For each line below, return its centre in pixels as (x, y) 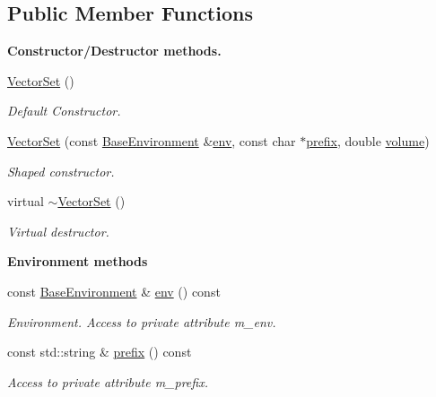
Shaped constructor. (61, 171)
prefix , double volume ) (368, 140)
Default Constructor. (64, 111)
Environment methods (78, 261)
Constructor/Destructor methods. (114, 51)
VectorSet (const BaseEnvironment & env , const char (152, 140)
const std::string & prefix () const (100, 352)
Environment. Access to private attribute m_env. (142, 321)
